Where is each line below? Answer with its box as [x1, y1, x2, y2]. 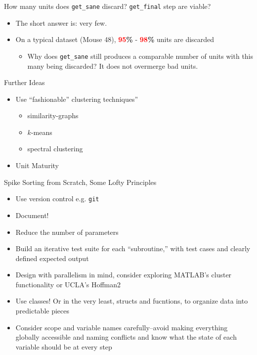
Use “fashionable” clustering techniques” [15, 93, 138, 104]
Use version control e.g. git [15, 193, 99, 204]
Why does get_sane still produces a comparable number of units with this [27, 50, 254, 61]
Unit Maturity [15, 160, 59, 171]
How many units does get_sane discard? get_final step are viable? [4, 1, 211, 11]
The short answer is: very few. [15, 17, 107, 28]
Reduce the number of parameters [15, 226, 119, 237]
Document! [15, 210, 49, 220]
